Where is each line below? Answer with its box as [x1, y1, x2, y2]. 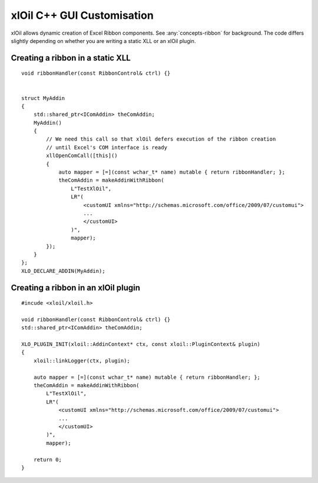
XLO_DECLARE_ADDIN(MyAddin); [21, 268, 105, 274]
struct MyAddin [21, 95, 65, 101]
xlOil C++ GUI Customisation [11, 9, 154, 22]
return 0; [33, 456, 62, 463]
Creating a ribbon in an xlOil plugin [11, 282, 141, 292]
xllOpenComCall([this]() [46, 152, 118, 159]
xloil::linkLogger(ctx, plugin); [33, 357, 131, 364]
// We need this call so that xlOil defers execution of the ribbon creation [46, 136, 276, 142]
